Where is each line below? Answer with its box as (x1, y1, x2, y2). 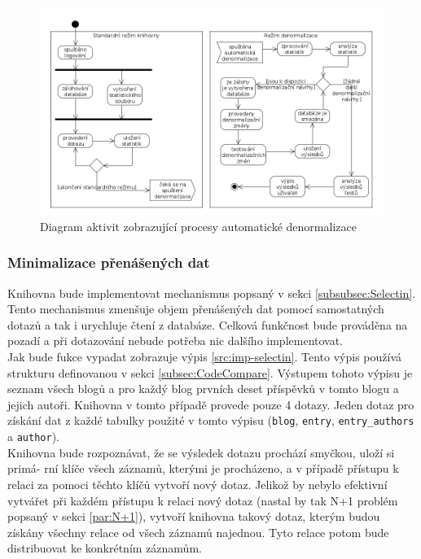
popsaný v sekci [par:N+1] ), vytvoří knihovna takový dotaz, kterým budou (7, 508, 380, 525)
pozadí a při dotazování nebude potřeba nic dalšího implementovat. (7, 332, 344, 349)
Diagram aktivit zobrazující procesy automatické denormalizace (40, 217, 357, 234)
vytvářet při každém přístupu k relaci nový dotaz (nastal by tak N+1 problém (7, 491, 398, 509)
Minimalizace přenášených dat (7, 252, 210, 273)
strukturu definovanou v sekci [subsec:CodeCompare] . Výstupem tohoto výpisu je (7, 364, 413, 381)
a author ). (7, 428, 59, 445)
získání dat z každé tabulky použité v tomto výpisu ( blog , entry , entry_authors (7, 412, 414, 429)
